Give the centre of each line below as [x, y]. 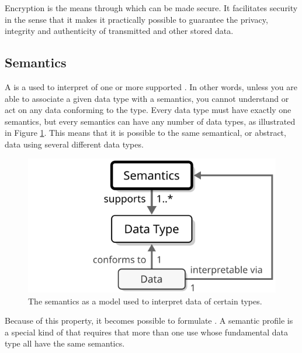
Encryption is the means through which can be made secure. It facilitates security [151, 8]
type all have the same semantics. [65, 343]
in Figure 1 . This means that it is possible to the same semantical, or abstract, [145, 133]
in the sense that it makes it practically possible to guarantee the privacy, [136, 19]
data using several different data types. [74, 144]
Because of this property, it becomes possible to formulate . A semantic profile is [149, 321]
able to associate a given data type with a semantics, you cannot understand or [147, 98]
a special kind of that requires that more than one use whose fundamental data [146, 332]
